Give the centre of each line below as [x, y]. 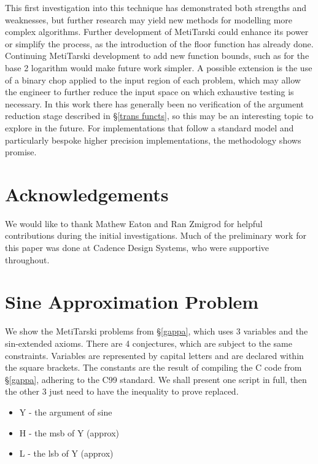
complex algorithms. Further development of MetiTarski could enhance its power [157, 32]
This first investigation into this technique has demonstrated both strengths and [156, 7]
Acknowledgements [87, 194]
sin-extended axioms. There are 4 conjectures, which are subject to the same [149, 343]
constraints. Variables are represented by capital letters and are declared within [154, 355]
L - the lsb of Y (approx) [66, 453]
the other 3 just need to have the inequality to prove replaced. [122, 391]
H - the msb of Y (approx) [69, 432]
